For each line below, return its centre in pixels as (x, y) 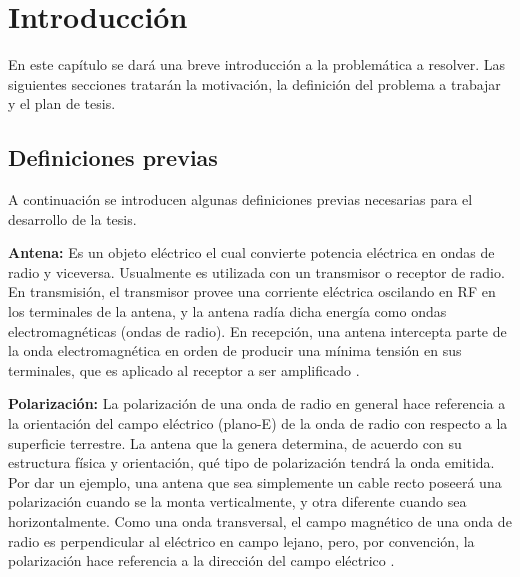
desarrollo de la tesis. (72, 218)
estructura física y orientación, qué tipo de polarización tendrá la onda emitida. (251, 462)
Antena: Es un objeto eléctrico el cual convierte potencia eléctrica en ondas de (251, 252)
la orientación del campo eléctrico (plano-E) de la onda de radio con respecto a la (258, 423)
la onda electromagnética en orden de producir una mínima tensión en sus (235, 350)
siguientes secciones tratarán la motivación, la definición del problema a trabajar (254, 83)
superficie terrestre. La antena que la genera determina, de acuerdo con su (235, 442)
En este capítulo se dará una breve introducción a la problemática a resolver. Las (257, 64)
